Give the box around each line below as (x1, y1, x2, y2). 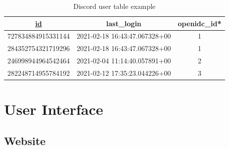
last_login (106, 18, 141, 28)
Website (4, 133, 46, 148)
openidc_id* (178, 18, 222, 28)
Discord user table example (73, 1, 156, 11)
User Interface (4, 99, 103, 119)
